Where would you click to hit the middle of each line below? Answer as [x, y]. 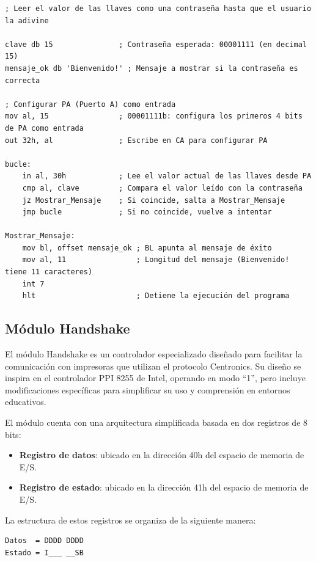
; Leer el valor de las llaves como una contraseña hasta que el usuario [158, 9]
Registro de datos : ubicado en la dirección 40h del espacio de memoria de [162, 455]
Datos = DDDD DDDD [44, 541]
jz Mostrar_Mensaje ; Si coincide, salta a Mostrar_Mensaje [154, 200]
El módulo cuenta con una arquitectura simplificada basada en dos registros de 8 [156, 422]
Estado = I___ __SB [44, 553]
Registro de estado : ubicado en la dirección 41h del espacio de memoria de [164, 487]
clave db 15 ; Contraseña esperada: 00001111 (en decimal [156, 44]
